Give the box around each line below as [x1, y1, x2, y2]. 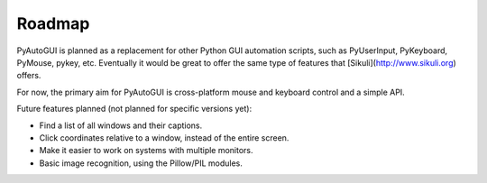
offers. [16, 70, 41, 81]
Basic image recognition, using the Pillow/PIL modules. [39, 158, 243, 169]
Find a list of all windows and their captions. [39, 120, 203, 131]
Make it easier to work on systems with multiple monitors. [39, 145, 253, 156]
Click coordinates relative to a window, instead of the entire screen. [39, 132, 289, 143]
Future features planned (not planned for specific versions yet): [16, 104, 253, 114]
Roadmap [16, 14, 90, 33]
